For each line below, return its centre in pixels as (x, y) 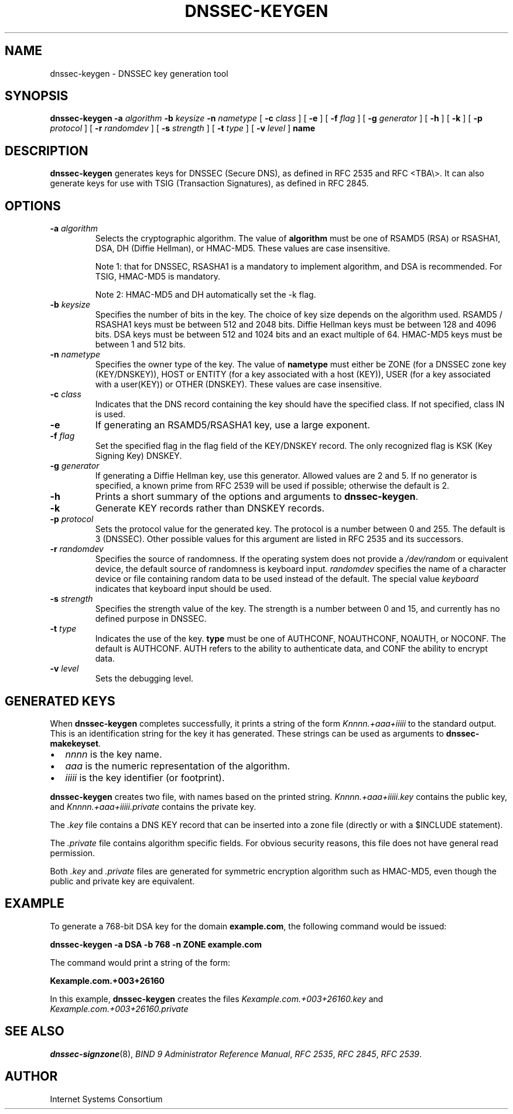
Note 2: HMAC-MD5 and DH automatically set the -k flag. (206, 295)
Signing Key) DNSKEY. (138, 456)
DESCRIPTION (47, 151)
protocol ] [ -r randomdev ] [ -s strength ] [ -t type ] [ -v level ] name (183, 128)
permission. (73, 853)
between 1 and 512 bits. (140, 345)
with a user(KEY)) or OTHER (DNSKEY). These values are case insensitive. (239, 384)
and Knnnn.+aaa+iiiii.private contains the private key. (153, 806)
